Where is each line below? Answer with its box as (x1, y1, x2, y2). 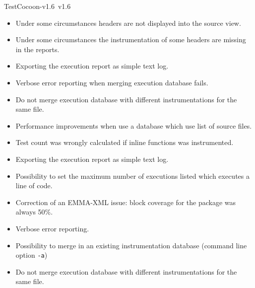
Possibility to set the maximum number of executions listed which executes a (15, 170, 250, 181)
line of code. (15, 180, 53, 191)
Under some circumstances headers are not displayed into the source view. (15, 17, 241, 28)
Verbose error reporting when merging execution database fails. (15, 77, 208, 87)
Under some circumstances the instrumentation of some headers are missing (15, 34, 246, 45)
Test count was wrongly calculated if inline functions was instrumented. (15, 137, 234, 147)
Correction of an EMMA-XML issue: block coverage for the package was (15, 197, 236, 207)
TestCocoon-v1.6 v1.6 (4, 1, 71, 11)
